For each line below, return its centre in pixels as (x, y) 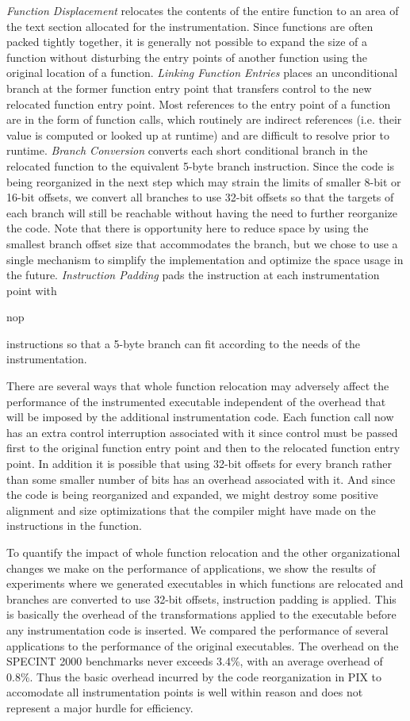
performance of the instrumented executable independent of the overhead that (196, 401)
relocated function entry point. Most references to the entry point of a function (199, 104)
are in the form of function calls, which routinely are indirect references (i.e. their (204, 119)
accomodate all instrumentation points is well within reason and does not (185, 692)
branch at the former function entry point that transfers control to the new (189, 88)
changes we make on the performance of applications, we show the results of (191, 568)
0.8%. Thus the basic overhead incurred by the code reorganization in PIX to (194, 676)
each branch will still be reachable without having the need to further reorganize (202, 212)
